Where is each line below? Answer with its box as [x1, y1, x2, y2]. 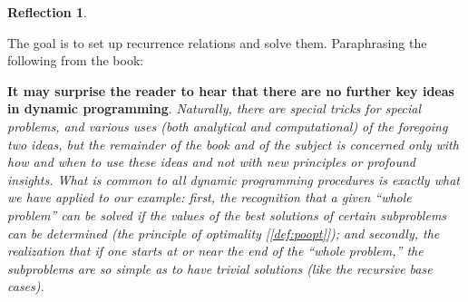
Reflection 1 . [7, 3, 87, 21]
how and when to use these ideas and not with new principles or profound [7, 152, 415, 171]
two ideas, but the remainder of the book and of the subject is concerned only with [7, 134, 459, 153]
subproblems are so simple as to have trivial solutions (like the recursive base [7, 258, 433, 278]
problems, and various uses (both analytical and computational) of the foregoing [7, 116, 448, 135]
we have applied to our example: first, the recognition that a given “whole [7, 188, 412, 207]
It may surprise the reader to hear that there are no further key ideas [7, 81, 454, 100]
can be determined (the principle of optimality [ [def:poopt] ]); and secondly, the [7, 223, 440, 242]
